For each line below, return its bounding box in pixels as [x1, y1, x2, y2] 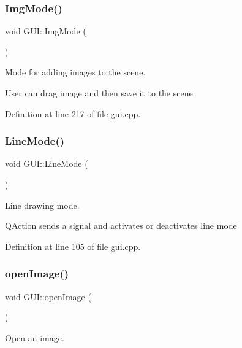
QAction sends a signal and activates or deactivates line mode [5, 219, 237, 232]
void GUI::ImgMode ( [5, 25, 86, 37]
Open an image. [5, 331, 64, 344]
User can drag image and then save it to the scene [5, 87, 193, 99]
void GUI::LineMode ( [5, 157, 88, 170]
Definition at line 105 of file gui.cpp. [5, 239, 141, 252]
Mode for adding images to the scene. [5, 66, 146, 79]
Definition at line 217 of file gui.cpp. [5, 107, 141, 120]
